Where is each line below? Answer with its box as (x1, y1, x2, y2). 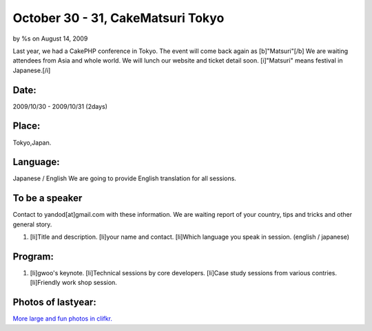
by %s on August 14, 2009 (12, 34, 88, 43)
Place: (12, 120, 41, 132)
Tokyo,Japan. (12, 138, 52, 147)
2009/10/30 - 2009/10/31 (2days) (12, 102, 108, 110)
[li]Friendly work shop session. (30, 279, 117, 287)
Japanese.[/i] (12, 66, 51, 74)
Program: (12, 250, 54, 262)
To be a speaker (12, 193, 83, 204)
